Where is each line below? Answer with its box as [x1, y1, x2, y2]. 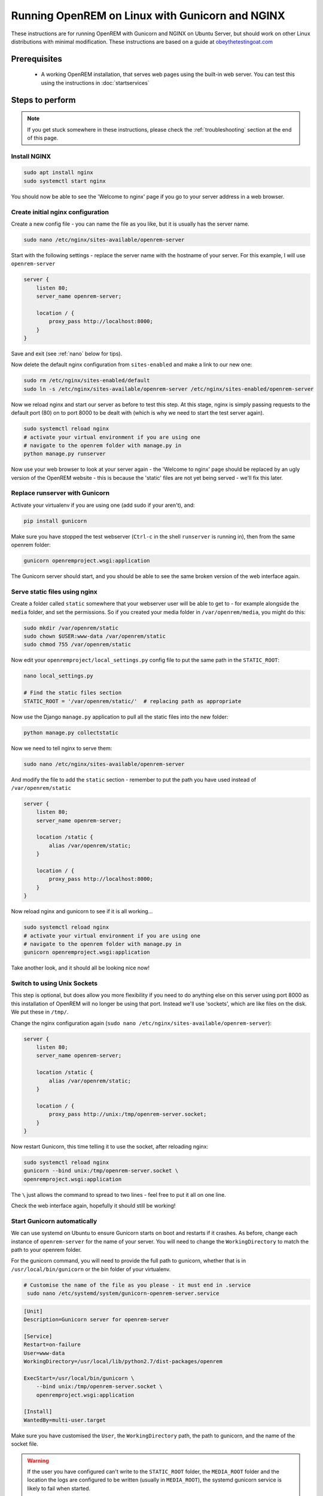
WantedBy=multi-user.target [23, 1416, 106, 1424]
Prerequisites [11, 54, 62, 64]
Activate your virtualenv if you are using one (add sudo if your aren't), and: [11, 501, 196, 509]
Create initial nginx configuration [11, 208, 109, 216]
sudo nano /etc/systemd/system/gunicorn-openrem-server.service [27, 1290, 220, 1297]
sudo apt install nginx [23, 169, 94, 176]
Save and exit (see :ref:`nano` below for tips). [11, 350, 123, 357]
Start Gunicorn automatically [11, 1217, 97, 1225]
